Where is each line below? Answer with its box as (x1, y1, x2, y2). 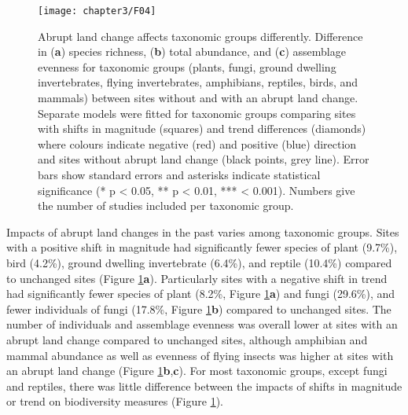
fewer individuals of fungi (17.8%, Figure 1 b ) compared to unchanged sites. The (6, 300, 391, 317)
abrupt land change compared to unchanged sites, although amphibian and (6, 331, 368, 347)
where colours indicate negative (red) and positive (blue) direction (38, 135, 357, 152)
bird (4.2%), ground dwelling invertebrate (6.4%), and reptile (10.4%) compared (6, 254, 392, 270)
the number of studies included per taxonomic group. (38, 197, 294, 214)
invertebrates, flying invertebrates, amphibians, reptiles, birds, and (38, 74, 358, 90)
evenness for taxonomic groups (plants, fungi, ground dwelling (38, 58, 336, 75)
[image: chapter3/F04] (38, 6, 156, 17)
